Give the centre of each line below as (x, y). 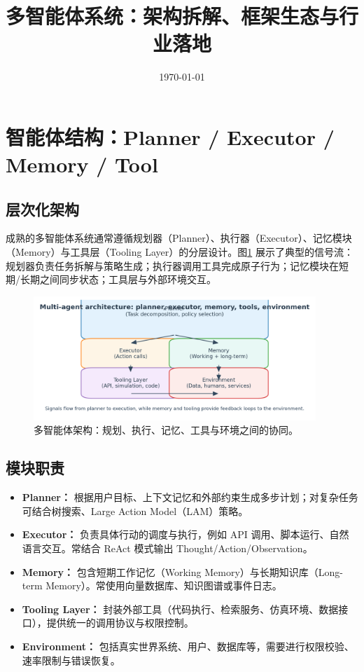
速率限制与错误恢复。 (71, 660)
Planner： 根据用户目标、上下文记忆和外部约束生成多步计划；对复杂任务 (190, 497)
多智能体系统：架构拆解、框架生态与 (173, 16)
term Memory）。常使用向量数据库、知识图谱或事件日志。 (152, 585)
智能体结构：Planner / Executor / (170, 136)
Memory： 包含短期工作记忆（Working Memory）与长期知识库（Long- (182, 571)
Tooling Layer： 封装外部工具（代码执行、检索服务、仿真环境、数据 (180, 609)
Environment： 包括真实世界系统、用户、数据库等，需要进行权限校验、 (188, 646)
